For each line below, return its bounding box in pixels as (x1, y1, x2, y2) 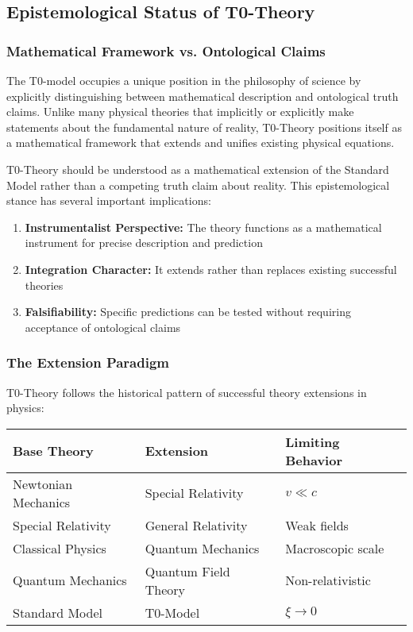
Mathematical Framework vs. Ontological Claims (6, 40, 326, 60)
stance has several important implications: (6, 192, 211, 209)
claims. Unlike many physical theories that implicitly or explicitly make (6, 103, 354, 120)
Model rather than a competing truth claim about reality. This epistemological (6, 176, 390, 193)
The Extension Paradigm (6, 353, 170, 372)
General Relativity (145, 515, 248, 534)
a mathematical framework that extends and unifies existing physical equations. (6, 134, 395, 151)
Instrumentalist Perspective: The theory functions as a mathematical (25, 218, 382, 235)
